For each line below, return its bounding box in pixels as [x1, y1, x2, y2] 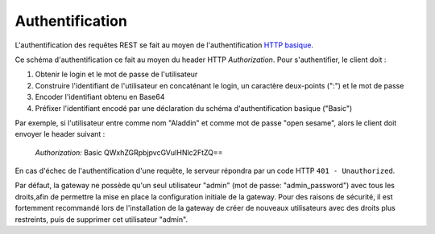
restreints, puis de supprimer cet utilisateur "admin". [14, 214, 188, 224]
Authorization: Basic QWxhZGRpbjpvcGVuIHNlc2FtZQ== [35, 147, 223, 157]
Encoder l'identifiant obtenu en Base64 [35, 92, 165, 102]
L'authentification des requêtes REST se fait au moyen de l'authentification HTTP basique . [14, 40, 314, 50]
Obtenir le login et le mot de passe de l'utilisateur [35, 69, 198, 80]
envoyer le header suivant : [14, 129, 106, 139]
